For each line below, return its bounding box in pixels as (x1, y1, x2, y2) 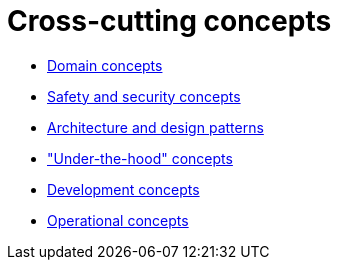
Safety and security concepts (47, 87, 241, 105)
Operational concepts (47, 211, 189, 229)
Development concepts (47, 180, 200, 198)
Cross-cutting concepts (7, 4, 332, 38)
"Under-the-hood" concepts (47, 149, 233, 167)
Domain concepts (47, 56, 163, 74)
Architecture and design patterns (47, 118, 264, 136)
